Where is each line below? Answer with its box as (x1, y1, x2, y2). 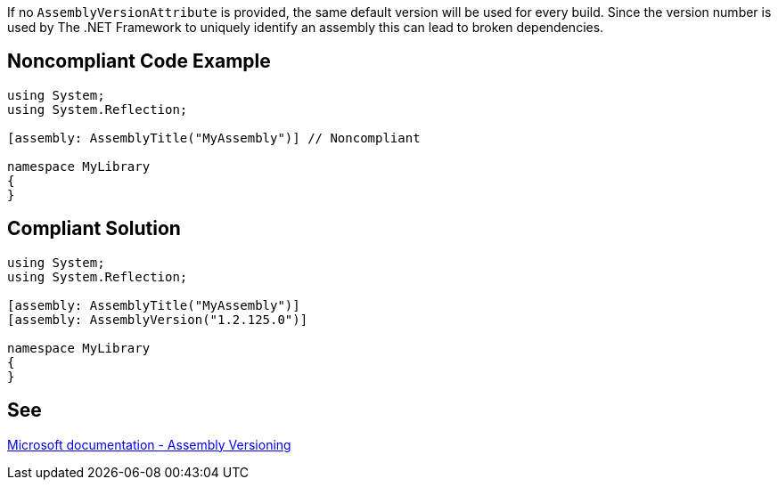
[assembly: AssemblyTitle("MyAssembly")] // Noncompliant (7, 130, 421, 145)
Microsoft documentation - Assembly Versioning (7, 436, 291, 452)
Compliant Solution (7, 217, 181, 240)
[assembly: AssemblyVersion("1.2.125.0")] (7, 312, 308, 327)
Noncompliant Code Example (7, 50, 271, 73)
